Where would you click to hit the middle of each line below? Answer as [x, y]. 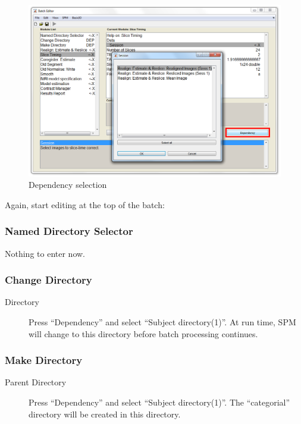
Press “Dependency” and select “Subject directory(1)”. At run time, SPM [162, 322]
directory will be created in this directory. [105, 414]
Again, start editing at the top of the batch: [85, 204]
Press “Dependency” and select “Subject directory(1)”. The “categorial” [159, 402]
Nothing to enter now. [45, 253]
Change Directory [48, 280]
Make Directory [44, 360]
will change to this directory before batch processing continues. [143, 333]
